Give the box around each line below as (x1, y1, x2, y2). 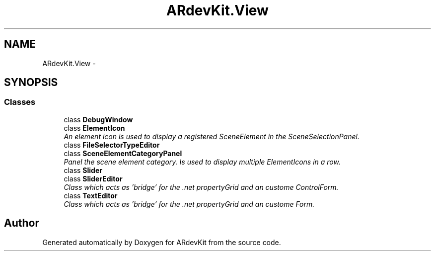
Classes (4, 97, 36, 107)
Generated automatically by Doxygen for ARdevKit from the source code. (42, 238, 281, 247)
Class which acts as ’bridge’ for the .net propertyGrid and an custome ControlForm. (64, 182, 339, 191)
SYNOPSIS (4, 76, 58, 89)
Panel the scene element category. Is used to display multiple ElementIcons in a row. (64, 157, 341, 166)
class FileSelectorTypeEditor (64, 140, 160, 149)
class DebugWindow (64, 115, 133, 124)
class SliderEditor (64, 174, 123, 183)
